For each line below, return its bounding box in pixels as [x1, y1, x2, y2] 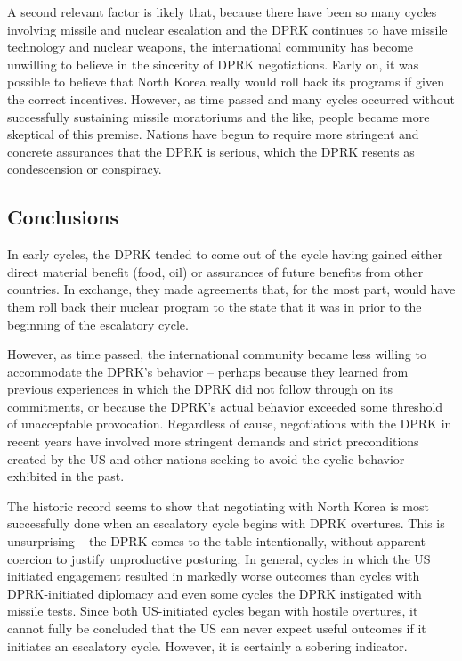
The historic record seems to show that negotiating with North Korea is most [7, 496, 429, 515]
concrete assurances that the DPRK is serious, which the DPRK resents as [7, 142, 415, 160]
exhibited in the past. [7, 467, 125, 486]
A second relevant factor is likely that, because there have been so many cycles [7, 3, 437, 20]
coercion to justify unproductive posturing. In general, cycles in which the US [7, 549, 431, 567]
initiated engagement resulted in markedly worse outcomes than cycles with [7, 567, 420, 585]
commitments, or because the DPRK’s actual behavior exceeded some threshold [7, 396, 443, 415]
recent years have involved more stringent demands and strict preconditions [7, 432, 419, 451]
